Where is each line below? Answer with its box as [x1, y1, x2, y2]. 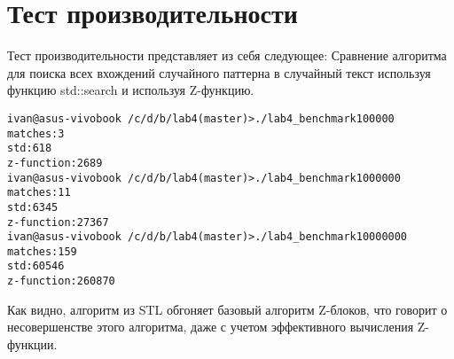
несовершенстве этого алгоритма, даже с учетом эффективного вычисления [7, 317, 414, 336]
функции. [7, 334, 58, 353]
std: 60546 [7, 260, 65, 273]
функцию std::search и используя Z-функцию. [7, 81, 254, 99]
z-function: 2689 [7, 156, 103, 169]
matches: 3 [7, 127, 65, 140]
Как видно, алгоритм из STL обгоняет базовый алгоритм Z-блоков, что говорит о [7, 300, 448, 318]
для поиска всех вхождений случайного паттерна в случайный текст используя [7, 63, 431, 82]
